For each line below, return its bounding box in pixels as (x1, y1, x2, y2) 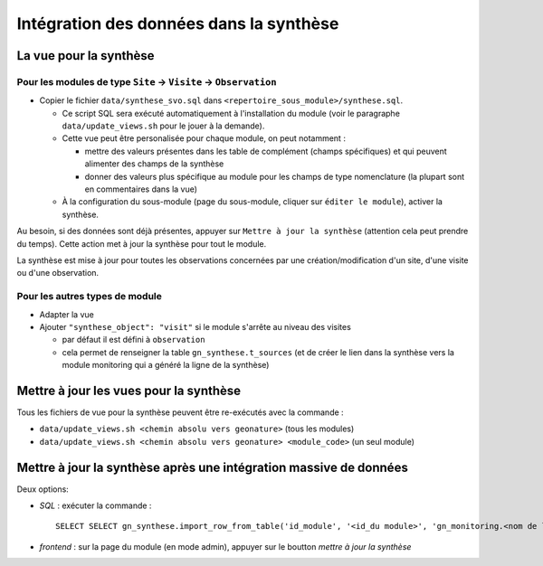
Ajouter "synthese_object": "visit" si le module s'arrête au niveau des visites (39, 321, 352, 332)
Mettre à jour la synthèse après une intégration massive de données (16, 459, 409, 475)
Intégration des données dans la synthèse (16, 14, 339, 33)
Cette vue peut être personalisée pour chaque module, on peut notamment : (62, 133, 346, 144)
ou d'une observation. (16, 268, 100, 278)
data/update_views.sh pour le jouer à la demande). (62, 120, 265, 131)
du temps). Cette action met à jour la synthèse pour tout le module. (16, 238, 267, 249)
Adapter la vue (39, 308, 94, 320)
